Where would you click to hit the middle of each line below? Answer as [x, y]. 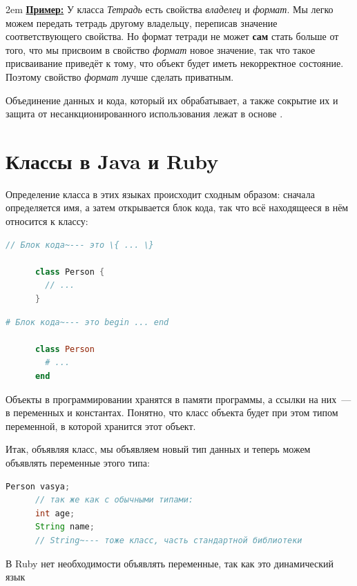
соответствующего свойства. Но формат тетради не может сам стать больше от [172, 36]
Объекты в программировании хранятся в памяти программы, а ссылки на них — [178, 399]
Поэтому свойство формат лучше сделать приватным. [120, 76]
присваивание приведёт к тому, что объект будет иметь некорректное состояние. [175, 63]
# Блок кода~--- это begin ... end [87, 322]
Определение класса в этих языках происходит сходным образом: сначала [160, 194]
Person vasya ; [38, 486]
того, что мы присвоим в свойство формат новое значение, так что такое [161, 49]
